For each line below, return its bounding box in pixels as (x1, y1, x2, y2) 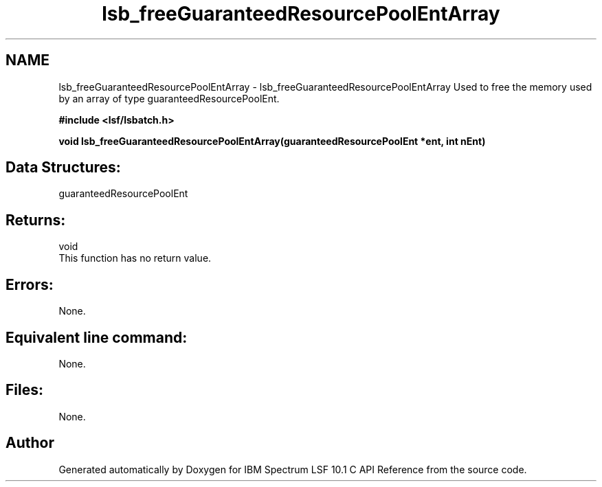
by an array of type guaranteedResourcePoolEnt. (58, 92, 280, 104)
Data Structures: (5, 159, 121, 177)
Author (5, 434, 54, 452)
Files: (5, 381, 43, 399)
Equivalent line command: (5, 328, 188, 346)
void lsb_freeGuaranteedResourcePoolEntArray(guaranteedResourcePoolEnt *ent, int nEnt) (58, 135, 486, 147)
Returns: (5, 211, 66, 229)
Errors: (5, 275, 54, 293)
